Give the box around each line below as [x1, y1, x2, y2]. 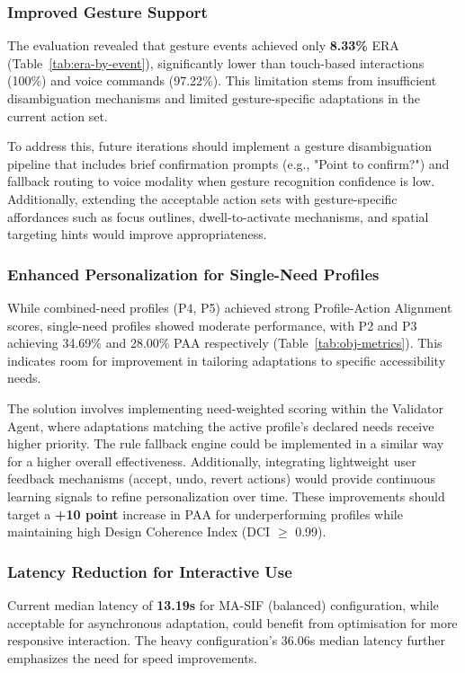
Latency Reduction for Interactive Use [7, 560, 292, 582]
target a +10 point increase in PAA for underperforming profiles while [7, 504, 403, 523]
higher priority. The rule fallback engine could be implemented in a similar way [7, 434, 444, 453]
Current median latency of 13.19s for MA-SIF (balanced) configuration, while [7, 595, 439, 614]
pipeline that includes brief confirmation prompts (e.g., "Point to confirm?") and [7, 154, 450, 173]
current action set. [7, 106, 108, 125]
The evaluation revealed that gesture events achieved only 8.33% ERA [7, 36, 399, 55]
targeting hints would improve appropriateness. [7, 225, 267, 244]
